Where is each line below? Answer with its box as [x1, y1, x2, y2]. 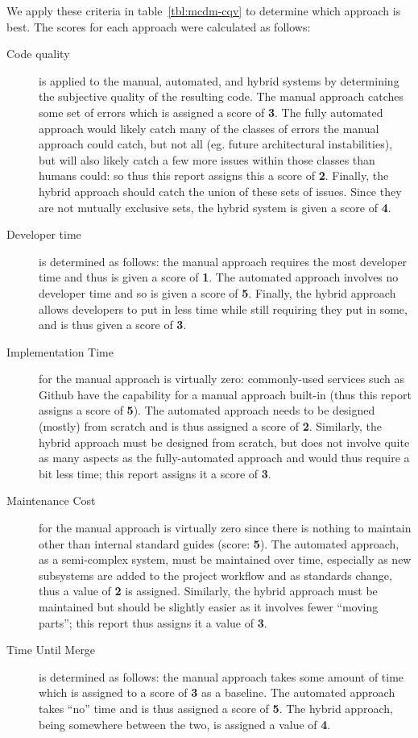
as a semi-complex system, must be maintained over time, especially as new [39, 551, 412, 568]
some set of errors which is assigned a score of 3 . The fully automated [39, 103, 383, 120]
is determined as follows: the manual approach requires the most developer [39, 252, 408, 269]
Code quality [6, 45, 70, 62]
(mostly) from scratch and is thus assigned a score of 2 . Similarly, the [39, 418, 383, 435]
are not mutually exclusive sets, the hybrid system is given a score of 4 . [39, 198, 391, 215]
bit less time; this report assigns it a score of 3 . [39, 465, 271, 482]
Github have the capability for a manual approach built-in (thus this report [39, 386, 412, 402]
